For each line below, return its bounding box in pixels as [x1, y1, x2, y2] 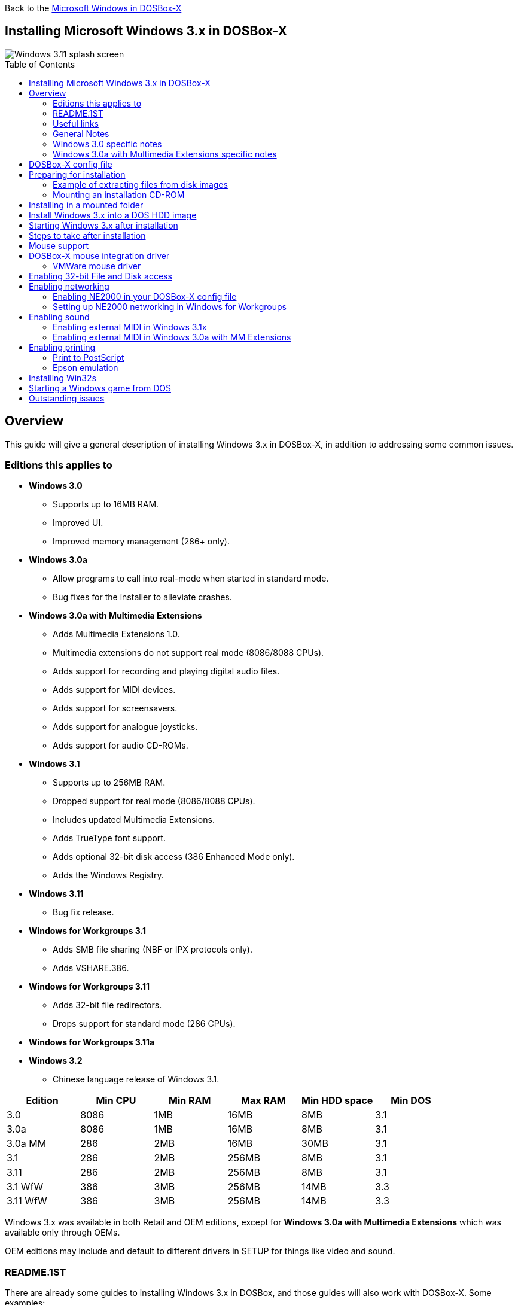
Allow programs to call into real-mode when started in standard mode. [53, 573, 329, 584]
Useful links [53, 118, 99, 129]
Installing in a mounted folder [29, 199, 144, 210]
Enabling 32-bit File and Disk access [29, 270, 172, 281]
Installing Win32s [29, 372, 96, 383]
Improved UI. [53, 518, 103, 528]
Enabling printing [29, 342, 96, 352]
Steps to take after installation [29, 230, 146, 241]
